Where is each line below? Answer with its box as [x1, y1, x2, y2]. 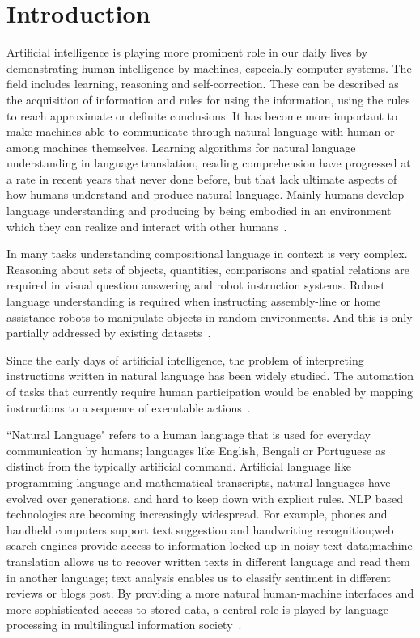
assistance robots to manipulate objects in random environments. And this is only [6, 308, 413, 325]
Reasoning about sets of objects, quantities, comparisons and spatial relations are [6, 260, 410, 277]
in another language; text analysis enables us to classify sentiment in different [6, 568, 392, 585]
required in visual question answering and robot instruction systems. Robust [6, 277, 385, 294]
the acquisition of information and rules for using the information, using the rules [6, 91, 410, 108]
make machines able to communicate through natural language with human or [6, 123, 395, 140]
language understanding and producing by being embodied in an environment [6, 202, 392, 219]
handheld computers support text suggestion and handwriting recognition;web [6, 521, 394, 538]
